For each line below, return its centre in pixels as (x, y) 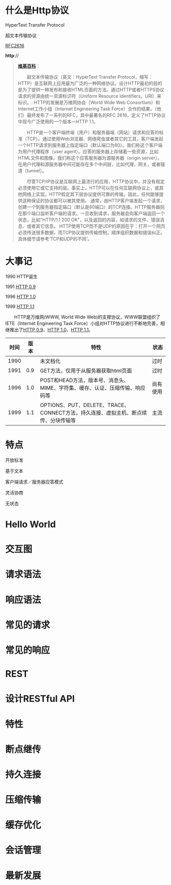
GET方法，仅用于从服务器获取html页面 (86, 370)
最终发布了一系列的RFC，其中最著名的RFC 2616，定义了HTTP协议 (96, 115)
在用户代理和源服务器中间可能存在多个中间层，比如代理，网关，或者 (89, 164)
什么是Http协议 (37, 10)
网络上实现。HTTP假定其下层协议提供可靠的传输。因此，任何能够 (91, 194)
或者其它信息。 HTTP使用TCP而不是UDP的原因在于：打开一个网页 (96, 226)
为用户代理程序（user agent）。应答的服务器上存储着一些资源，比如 (88, 151)
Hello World (31, 524)
